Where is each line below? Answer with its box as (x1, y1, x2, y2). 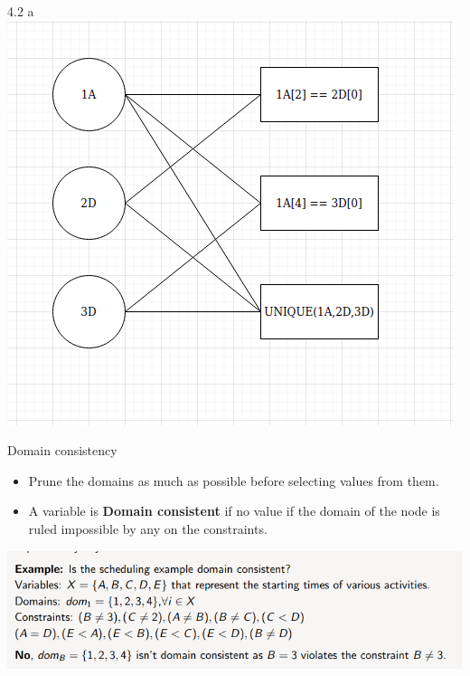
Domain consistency (7, 441, 117, 460)
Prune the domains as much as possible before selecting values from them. (28, 471, 439, 490)
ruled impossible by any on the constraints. (28, 519, 268, 538)
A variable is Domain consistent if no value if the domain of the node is (28, 501, 440, 520)
